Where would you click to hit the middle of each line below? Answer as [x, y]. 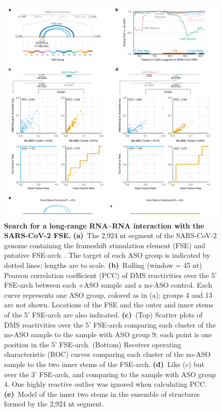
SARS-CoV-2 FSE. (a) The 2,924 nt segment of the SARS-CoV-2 [110, 235]
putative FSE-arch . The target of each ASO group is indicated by [107, 255]
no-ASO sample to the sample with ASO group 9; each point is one [108, 334]
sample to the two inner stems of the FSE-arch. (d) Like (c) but [104, 364]
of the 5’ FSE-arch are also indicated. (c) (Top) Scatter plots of [103, 314]
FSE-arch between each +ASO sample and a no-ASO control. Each [108, 285]
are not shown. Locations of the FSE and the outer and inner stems [109, 305]
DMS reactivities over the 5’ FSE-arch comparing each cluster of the [110, 324]
